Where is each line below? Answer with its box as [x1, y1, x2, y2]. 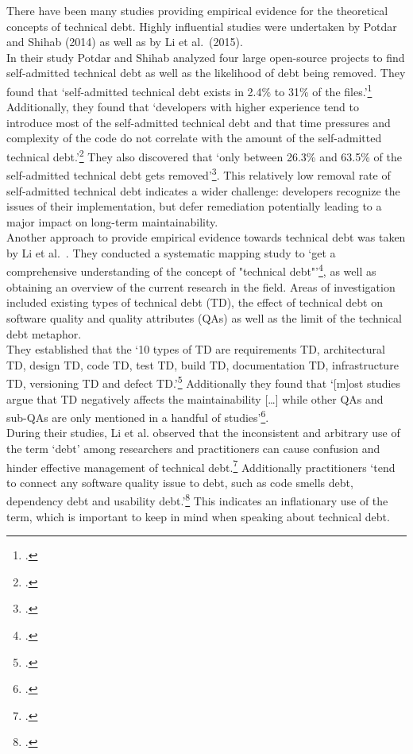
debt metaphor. [6, 325, 82, 342]
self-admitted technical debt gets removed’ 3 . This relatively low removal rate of [6, 164, 391, 183]
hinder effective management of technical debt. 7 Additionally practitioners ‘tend [6, 456, 396, 475]
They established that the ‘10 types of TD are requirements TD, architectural [6, 341, 385, 358]
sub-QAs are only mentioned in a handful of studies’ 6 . [6, 407, 269, 425]
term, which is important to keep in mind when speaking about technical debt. [6, 508, 390, 524]
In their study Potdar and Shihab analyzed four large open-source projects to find [6, 48, 405, 65]
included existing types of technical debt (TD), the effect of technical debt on [6, 294, 383, 311]
